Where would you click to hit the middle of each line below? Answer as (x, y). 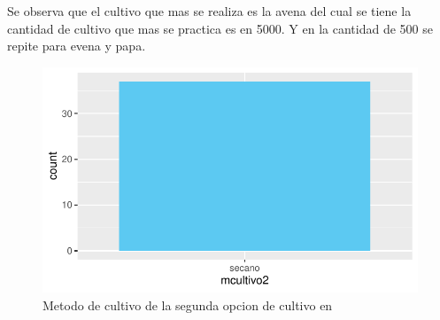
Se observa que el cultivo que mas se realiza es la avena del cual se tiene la (209, 11)
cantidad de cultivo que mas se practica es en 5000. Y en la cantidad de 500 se (220, 28)
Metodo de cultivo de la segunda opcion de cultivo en (188, 304)
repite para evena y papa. (77, 46)
